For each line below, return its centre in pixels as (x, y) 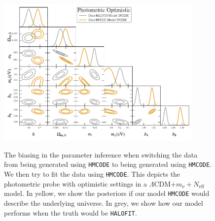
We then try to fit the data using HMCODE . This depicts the (92, 174)
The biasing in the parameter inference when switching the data (101, 154)
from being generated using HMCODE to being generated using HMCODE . (108, 164)
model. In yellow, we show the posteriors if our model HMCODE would (107, 193)
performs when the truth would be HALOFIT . (71, 212)
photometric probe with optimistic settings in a (76, 183)
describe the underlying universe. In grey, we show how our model (104, 203)
